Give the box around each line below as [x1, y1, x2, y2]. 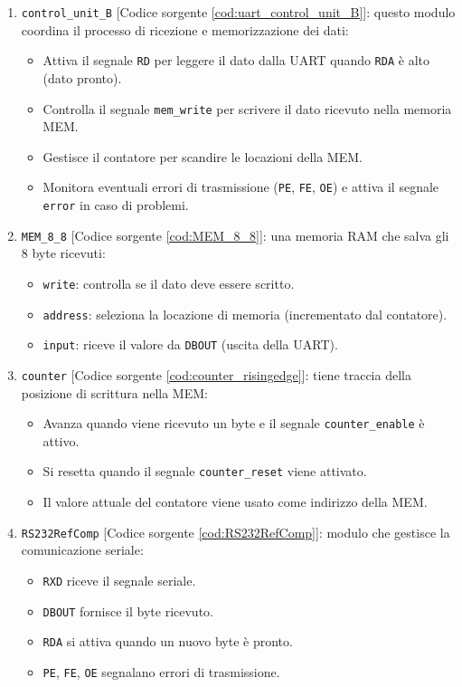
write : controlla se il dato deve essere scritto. [42, 273, 295, 292]
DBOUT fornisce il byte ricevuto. [42, 601, 213, 620]
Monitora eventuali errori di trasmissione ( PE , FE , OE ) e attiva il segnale [42, 177, 439, 196]
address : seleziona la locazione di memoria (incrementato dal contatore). [42, 304, 448, 323]
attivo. [42, 431, 80, 450]
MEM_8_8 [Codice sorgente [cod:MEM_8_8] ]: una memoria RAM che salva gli [21, 225, 449, 244]
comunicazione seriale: [21, 540, 144, 559]
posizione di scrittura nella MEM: [21, 383, 208, 402]
